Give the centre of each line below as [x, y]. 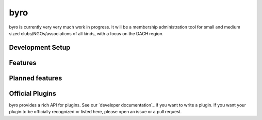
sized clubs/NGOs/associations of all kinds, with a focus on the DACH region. [86, 33]
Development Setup [40, 47]
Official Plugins [33, 93]
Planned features [36, 78]
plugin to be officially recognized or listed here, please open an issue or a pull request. [95, 112]
